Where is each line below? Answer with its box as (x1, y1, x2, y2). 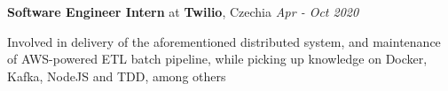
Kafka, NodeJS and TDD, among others (7, 66, 226, 85)
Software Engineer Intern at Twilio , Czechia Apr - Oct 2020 (7, 3, 359, 20)
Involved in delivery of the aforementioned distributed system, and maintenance (7, 32, 441, 50)
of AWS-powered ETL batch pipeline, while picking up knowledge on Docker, (7, 49, 428, 68)
